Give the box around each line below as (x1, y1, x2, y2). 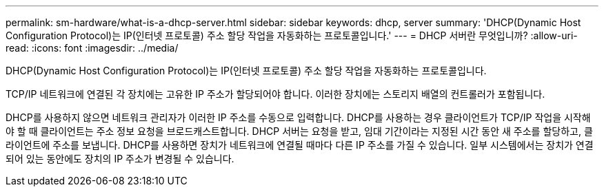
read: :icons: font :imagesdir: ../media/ (6, 42, 179, 54)
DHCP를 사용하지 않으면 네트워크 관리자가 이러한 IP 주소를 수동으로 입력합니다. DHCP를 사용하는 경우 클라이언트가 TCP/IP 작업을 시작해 (6, 111, 591, 123)
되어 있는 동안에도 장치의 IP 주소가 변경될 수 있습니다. (6, 153, 234, 164)
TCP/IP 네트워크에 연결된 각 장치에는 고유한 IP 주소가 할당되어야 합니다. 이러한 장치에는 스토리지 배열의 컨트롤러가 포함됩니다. (6, 88, 545, 100)
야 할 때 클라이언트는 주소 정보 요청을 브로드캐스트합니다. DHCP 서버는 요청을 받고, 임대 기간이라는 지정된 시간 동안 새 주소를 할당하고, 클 (6, 125, 593, 137)
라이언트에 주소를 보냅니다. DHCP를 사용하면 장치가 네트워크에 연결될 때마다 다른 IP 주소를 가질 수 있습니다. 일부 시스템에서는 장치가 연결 (6, 139, 594, 151)
